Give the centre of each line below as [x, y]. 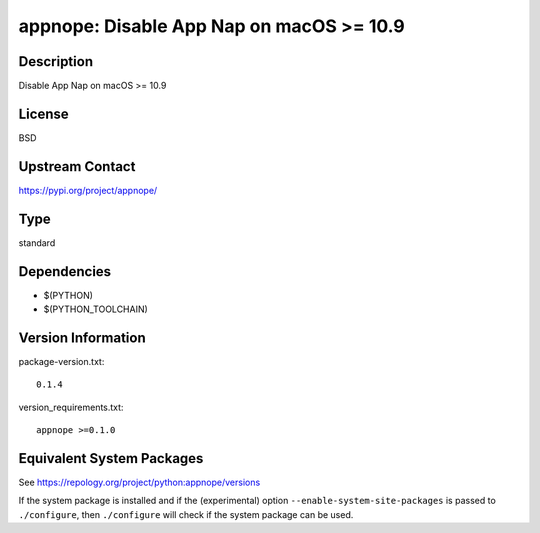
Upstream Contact [77, 166]
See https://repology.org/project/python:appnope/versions [139, 482]
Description [56, 61]
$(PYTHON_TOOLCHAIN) [96, 309]
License [43, 113]
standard [37, 242]
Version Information [82, 337]
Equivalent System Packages [111, 458]
